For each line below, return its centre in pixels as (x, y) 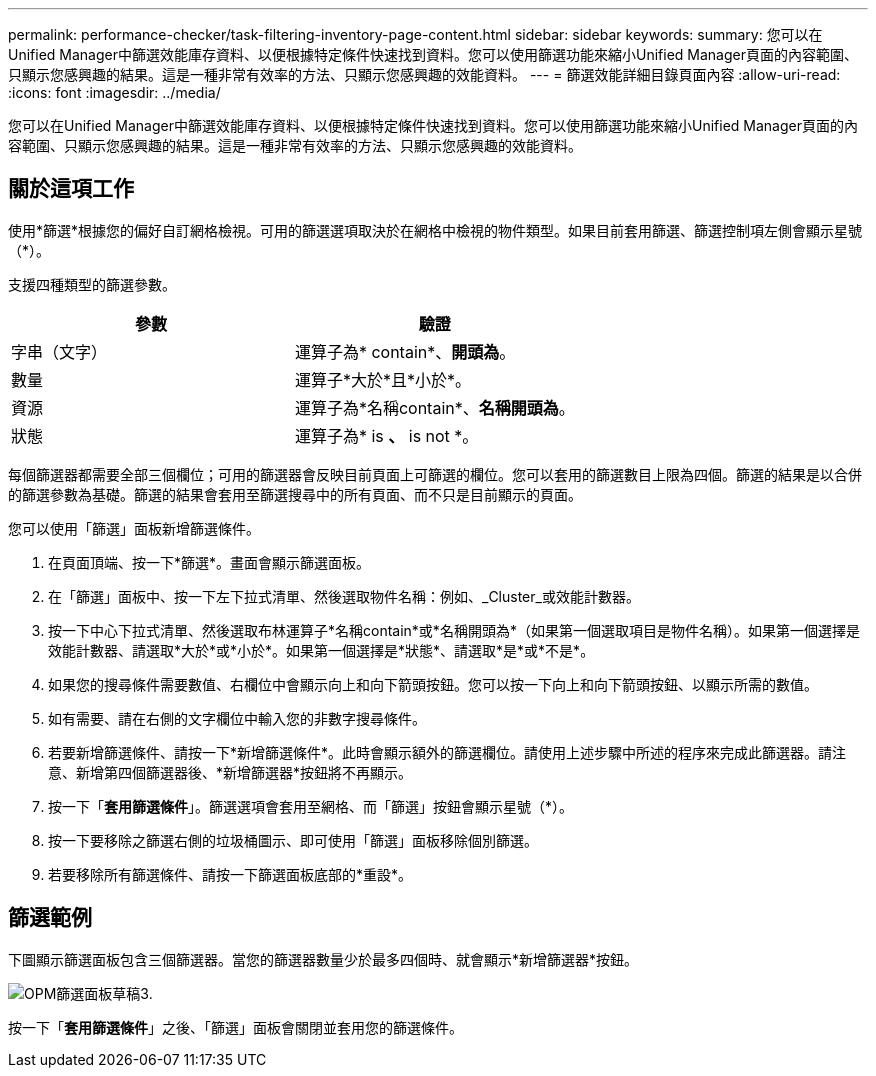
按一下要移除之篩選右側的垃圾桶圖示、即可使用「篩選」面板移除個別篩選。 (293, 840)
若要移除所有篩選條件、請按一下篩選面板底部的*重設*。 (230, 874)
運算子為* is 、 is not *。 (386, 435)
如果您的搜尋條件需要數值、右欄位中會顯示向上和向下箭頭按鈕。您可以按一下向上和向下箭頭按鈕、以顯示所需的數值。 (433, 684)
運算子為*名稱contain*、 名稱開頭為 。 (434, 407)
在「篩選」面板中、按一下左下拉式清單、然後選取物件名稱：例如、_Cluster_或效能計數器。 (344, 596)
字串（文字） (59, 351)
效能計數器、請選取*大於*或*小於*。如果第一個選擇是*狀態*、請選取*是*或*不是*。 (321, 650)
